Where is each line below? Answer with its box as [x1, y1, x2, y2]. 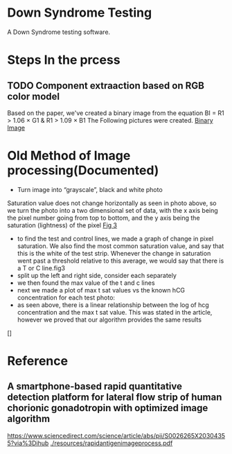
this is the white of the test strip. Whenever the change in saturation [17, 249, 211, 257]
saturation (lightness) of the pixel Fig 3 [7, 220, 118, 229]
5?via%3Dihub [7, 439, 49, 447]
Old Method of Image [7, 148, 131, 164]
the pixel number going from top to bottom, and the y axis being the [7, 213, 200, 222]
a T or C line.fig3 [17, 263, 66, 272]
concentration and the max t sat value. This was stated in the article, [17, 308, 213, 316]
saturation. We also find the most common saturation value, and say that [17, 241, 224, 250]
